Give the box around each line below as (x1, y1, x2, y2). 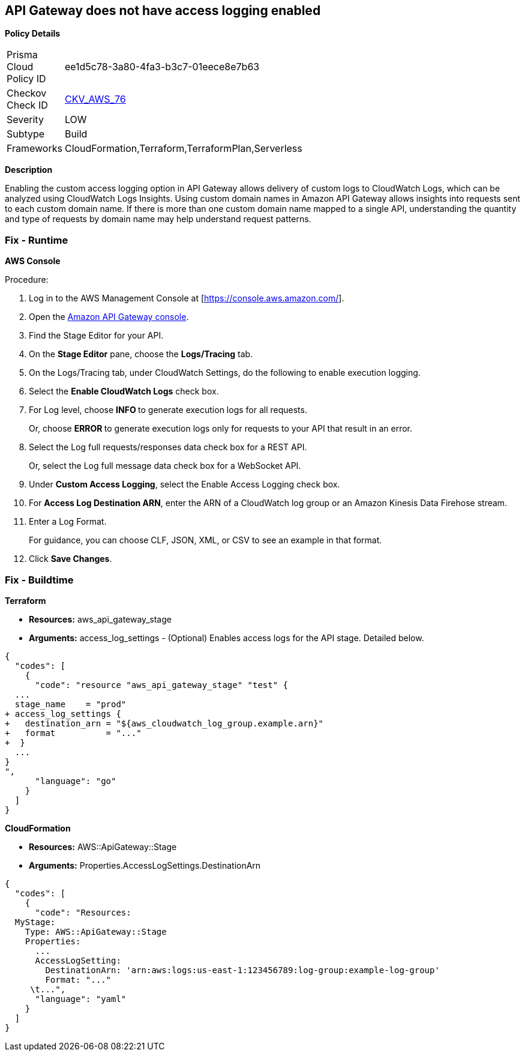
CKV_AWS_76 (64, 93, 126, 106)
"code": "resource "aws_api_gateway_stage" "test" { (35, 680, 289, 690)
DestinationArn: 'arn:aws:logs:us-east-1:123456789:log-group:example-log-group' (45, 965, 440, 975)
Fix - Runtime (5, 234, 68, 246)
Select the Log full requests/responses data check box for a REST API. (29, 442, 307, 453)
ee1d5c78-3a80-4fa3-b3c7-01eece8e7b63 (64, 61, 260, 73)
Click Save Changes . (29, 554, 112, 564)
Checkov (7, 87, 47, 100)
